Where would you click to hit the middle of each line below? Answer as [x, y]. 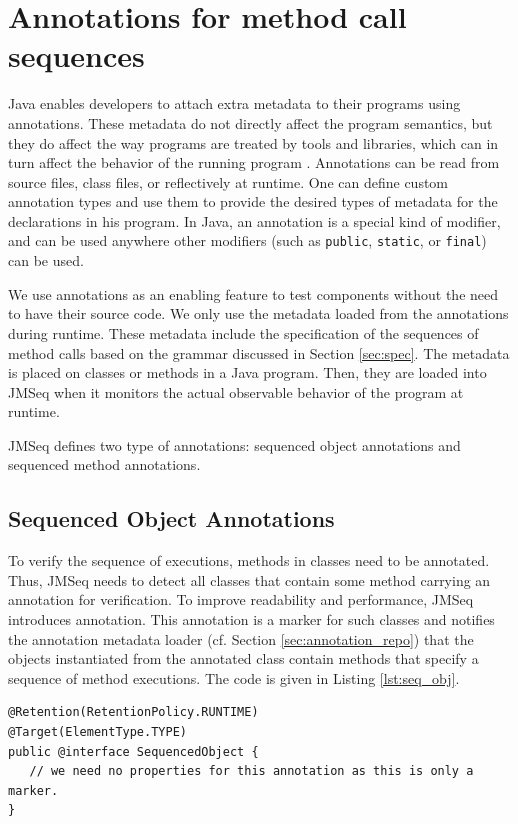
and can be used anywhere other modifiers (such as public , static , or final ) [247, 240]
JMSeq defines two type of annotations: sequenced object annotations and [234, 444]
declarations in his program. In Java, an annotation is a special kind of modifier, [254, 220]
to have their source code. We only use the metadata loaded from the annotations [258, 313]
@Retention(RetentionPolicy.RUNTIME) [133, 712]
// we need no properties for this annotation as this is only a [251, 771]
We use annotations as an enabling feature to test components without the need [253, 293]
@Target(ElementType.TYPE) [97, 732]
